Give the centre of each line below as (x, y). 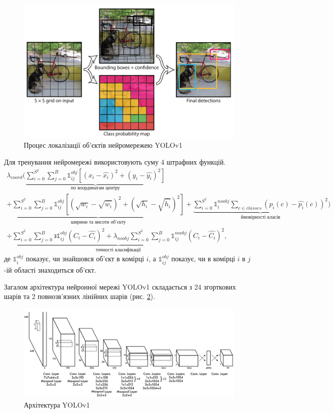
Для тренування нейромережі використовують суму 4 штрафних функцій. (115, 161)
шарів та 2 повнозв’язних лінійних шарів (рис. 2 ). (80, 296)
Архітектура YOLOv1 (57, 404)
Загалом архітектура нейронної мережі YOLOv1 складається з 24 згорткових (120, 286)
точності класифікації (118, 250)
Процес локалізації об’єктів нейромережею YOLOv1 (103, 145)
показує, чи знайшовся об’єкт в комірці (85, 259)
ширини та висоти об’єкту (98, 222)
